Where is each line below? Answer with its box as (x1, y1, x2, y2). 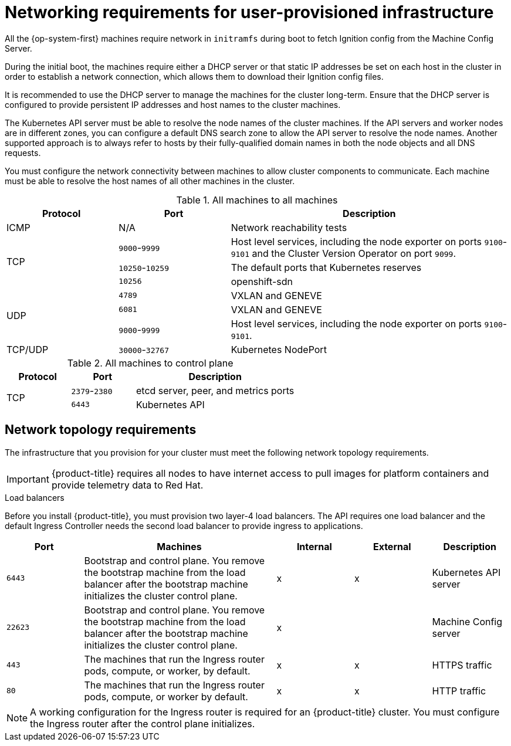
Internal (296, 540, 332, 552)
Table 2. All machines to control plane (67, 357, 233, 369)
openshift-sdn (231, 275, 293, 287)
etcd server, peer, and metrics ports (136, 384, 295, 396)
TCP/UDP (6, 343, 49, 355)
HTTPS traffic (432, 659, 492, 671)
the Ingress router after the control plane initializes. (30, 717, 255, 730)
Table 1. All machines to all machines (176, 194, 338, 206)
